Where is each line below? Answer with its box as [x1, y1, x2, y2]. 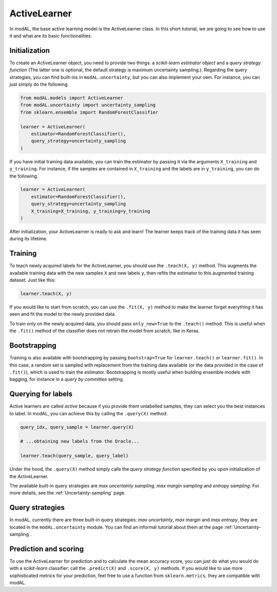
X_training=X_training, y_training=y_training [31, 208, 151, 214]
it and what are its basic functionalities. [9, 32, 92, 39]
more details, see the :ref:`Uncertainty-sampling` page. [9, 490, 126, 496]
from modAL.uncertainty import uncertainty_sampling [20, 102, 156, 108]
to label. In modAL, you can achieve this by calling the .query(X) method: [9, 410, 168, 416]
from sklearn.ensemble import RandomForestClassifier [20, 109, 159, 115]
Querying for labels [9, 390, 73, 398]
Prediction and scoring [9, 544, 84, 553]
